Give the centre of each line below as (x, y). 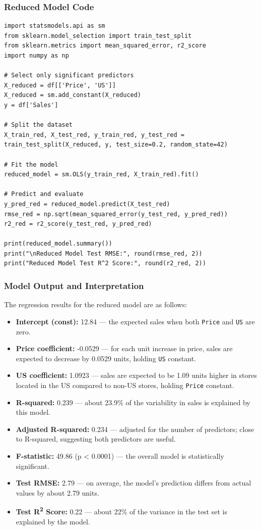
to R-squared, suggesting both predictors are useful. (96, 439)
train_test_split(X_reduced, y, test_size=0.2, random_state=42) (116, 145)
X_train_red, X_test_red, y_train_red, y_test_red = (94, 135)
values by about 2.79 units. (57, 492)
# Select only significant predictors (69, 76)
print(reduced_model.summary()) (58, 244)
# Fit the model (31, 164)
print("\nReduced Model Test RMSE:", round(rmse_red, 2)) (103, 253)
